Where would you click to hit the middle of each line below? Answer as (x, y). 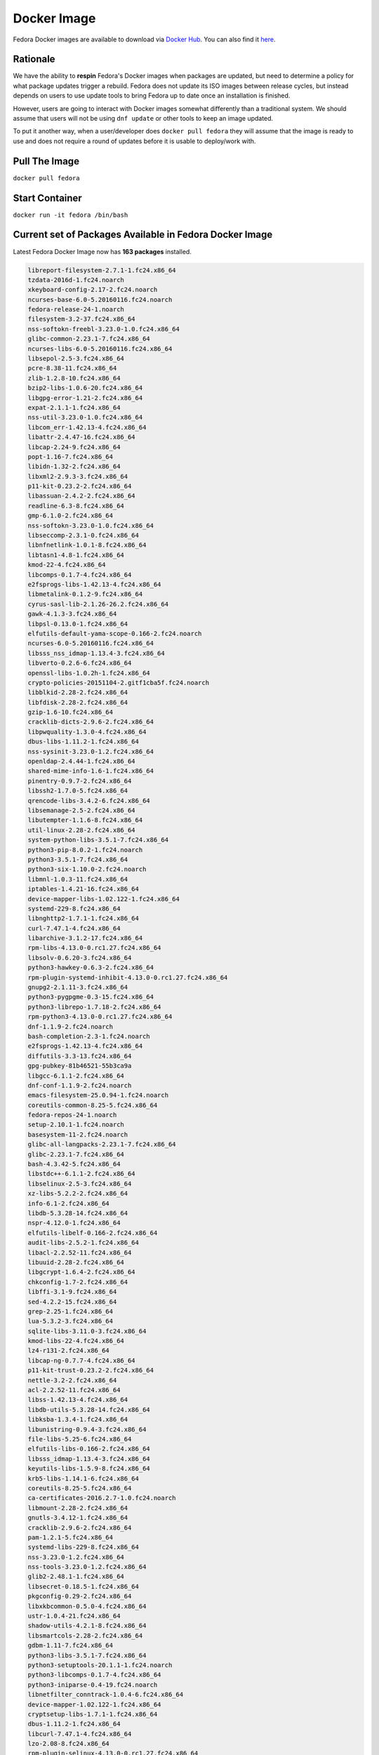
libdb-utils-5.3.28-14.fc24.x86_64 (89, 1410)
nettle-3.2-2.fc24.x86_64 (72, 1380)
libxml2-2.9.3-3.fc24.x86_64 (78, 476)
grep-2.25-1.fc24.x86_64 (71, 1311)
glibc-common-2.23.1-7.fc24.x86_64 (89, 339)
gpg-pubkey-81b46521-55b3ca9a (80, 1066)
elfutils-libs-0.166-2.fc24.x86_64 (89, 1449)
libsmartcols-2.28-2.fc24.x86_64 (85, 1635)
